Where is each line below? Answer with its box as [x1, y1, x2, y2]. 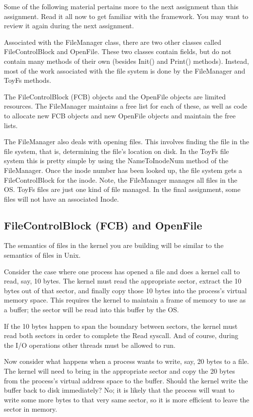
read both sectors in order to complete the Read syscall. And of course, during [4, 330, 238, 341]
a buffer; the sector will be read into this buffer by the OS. [4, 304, 179, 315]
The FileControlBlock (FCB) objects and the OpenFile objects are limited [4, 91, 226, 101]
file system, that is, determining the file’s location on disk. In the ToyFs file [4, 146, 229, 156]
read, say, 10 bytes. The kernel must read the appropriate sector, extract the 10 [4, 276, 242, 286]
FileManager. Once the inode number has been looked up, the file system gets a [4, 165, 242, 175]
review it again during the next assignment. [4, 20, 134, 31]
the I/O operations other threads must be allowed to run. [4, 340, 175, 350]
